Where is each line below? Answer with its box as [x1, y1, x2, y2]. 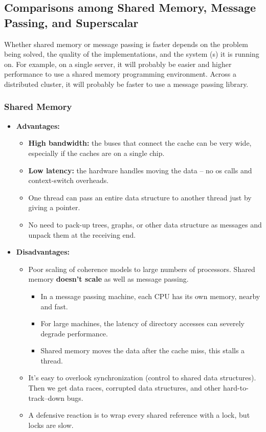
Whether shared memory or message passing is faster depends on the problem [4, 38, 248, 49]
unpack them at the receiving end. [28, 229, 136, 240]
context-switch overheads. [28, 175, 109, 186]
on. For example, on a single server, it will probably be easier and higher [4, 58, 232, 69]
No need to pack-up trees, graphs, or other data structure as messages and [28, 219, 262, 230]
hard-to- [223, 382, 249, 393]
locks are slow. [28, 419, 74, 430]
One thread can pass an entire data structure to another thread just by [28, 192, 252, 202]
